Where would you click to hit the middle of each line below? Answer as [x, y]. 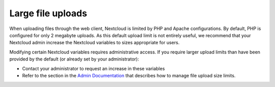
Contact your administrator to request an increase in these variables [93, 68]
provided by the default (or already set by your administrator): [74, 59]
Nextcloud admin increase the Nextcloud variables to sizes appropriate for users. [94, 43]
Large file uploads [48, 13]
